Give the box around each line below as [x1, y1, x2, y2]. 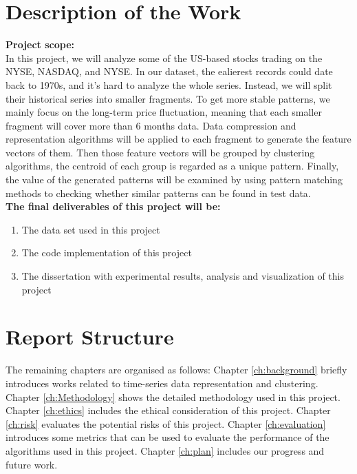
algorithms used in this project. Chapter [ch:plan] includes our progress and [6, 443, 325, 457]
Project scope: [6, 37, 75, 52]
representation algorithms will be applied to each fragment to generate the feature [6, 132, 351, 146]
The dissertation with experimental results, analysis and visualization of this [21, 269, 344, 283]
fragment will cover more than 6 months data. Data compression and [6, 118, 296, 132]
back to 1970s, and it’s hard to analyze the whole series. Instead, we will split [6, 77, 332, 92]
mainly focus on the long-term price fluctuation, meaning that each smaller [6, 105, 322, 119]
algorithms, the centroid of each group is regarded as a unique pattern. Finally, [6, 158, 339, 173]
